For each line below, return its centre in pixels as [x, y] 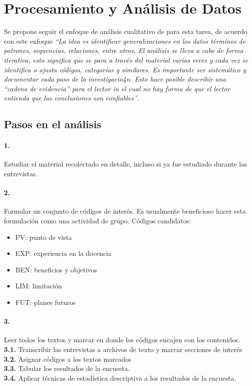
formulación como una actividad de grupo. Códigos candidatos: [98, 221]
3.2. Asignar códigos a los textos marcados [68, 359]
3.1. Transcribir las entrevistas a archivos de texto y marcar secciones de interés [123, 349]
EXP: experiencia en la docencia [63, 253]
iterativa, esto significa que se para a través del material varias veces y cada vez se [126, 59]
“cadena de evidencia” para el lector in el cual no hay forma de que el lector [117, 88]
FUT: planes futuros [46, 302]
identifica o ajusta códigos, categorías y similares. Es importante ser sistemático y [125, 69]
